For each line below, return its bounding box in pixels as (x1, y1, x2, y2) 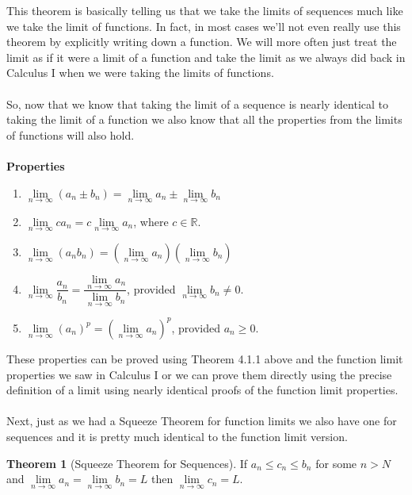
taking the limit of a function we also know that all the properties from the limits (6, 111, 402, 128)
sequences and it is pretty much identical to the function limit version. (6, 428, 348, 444)
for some (315, 455, 357, 471)
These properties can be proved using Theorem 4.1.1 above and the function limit (6, 350, 403, 366)
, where (133, 213, 169, 229)
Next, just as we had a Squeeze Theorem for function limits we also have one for (6, 412, 397, 429)
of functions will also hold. (6, 126, 135, 143)
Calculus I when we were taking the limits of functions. (6, 64, 274, 81)
